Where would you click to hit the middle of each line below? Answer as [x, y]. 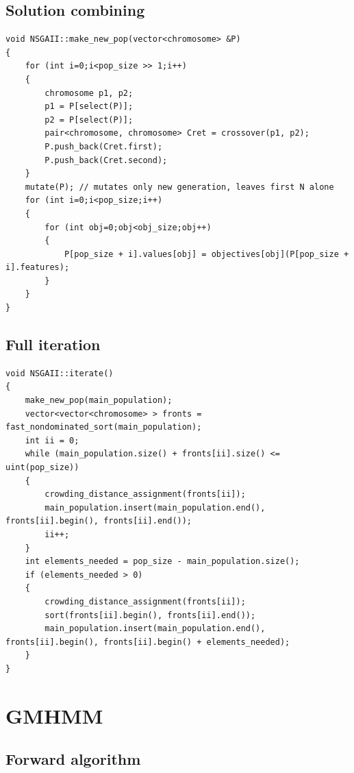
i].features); [38, 268]
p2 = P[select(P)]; [89, 120]
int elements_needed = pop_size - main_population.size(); [162, 562]
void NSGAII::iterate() [60, 373]
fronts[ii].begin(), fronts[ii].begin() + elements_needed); [148, 642]
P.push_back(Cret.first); [104, 146]
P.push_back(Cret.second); [106, 160]
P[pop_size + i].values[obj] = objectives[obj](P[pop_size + [206, 254]
